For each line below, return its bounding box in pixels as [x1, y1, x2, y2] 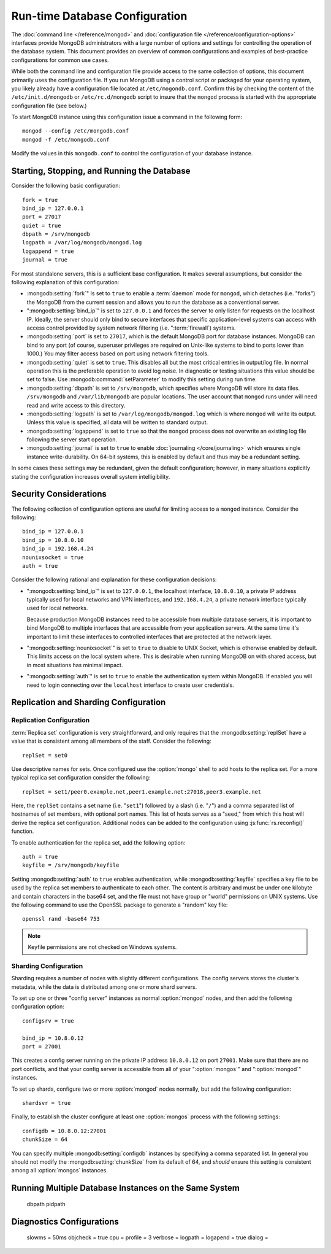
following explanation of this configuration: [11, 279, 120, 286]
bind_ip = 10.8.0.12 [22, 1034, 84, 1042]
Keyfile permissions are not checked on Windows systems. [28, 943, 177, 951]
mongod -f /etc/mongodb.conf [22, 136, 110, 143]
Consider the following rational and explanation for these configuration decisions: [11, 576, 217, 583]
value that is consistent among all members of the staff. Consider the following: [11, 737, 211, 745]
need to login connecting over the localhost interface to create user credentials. [26, 681, 234, 689]
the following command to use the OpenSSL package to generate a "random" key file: [11, 901, 228, 908]
